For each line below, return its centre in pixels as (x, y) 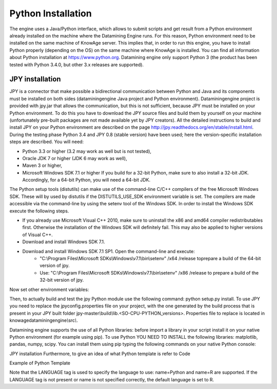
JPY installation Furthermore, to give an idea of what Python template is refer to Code (100, 354)
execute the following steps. (39, 211)
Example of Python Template (40, 363)
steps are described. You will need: (47, 142)
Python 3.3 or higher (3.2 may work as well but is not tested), (87, 151)
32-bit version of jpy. (62, 280)
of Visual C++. (38, 235)
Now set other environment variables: (49, 289)
